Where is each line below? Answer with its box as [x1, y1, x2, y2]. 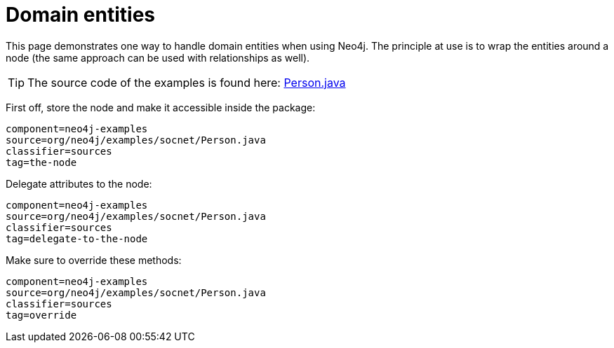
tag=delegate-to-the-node [6, 232, 148, 244]
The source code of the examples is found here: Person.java [27, 75, 346, 90]
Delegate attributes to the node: [6, 177, 152, 190]
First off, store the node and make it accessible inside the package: [6, 101, 316, 113]
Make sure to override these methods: [6, 253, 182, 266]
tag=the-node [6, 156, 77, 168]
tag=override [6, 309, 77, 321]
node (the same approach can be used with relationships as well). [6, 51, 310, 64]
